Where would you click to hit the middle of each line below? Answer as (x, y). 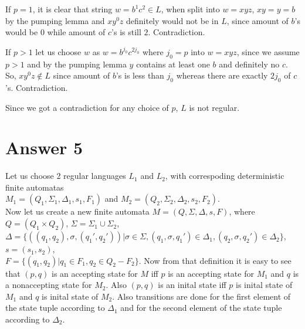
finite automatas (35, 187)
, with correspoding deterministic (225, 176)
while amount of (76, 32)
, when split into (190, 9)
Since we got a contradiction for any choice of (87, 107)
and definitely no (249, 64)
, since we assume (268, 51)
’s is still (126, 32)
